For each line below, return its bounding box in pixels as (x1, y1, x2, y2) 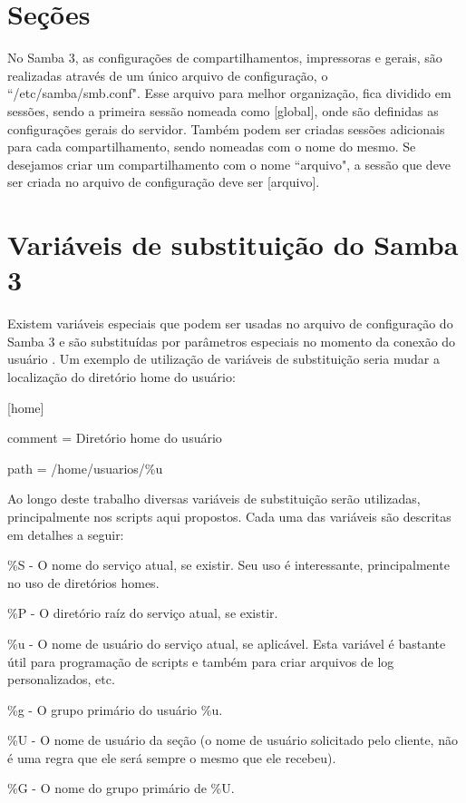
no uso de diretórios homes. (7, 573, 160, 592)
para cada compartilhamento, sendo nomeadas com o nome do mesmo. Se (7, 137, 416, 156)
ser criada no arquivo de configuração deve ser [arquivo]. (7, 172, 320, 191)
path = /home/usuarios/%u (7, 458, 163, 477)
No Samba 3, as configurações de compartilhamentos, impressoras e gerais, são (7, 48, 442, 67)
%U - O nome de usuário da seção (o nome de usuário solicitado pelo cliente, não (7, 730, 458, 749)
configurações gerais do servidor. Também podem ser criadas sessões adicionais (7, 119, 445, 138)
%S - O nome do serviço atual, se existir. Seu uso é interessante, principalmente (7, 555, 450, 574)
